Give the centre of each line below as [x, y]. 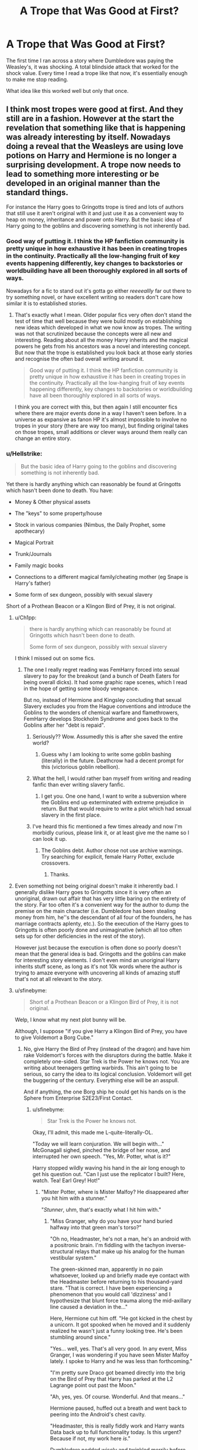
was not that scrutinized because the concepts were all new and [93, 334]
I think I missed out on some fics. [55, 658]
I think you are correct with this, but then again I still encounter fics [96, 407]
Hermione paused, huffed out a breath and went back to [119, 1408]
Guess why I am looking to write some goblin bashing [106, 755]
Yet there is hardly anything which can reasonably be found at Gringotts [94, 484]
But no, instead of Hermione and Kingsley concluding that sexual [103, 700]
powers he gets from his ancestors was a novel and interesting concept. [103, 347]
